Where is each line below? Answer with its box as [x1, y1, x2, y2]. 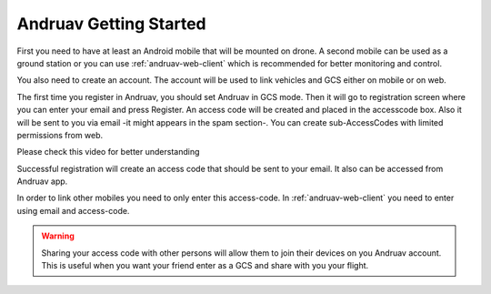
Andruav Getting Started [16, 14, 206, 34]
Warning [41, 230, 75, 241]
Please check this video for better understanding [16, 147, 200, 157]
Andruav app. [16, 176, 68, 187]
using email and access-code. [16, 205, 130, 216]
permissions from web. [16, 129, 104, 140]
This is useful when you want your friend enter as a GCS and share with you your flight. [41, 260, 369, 271]
